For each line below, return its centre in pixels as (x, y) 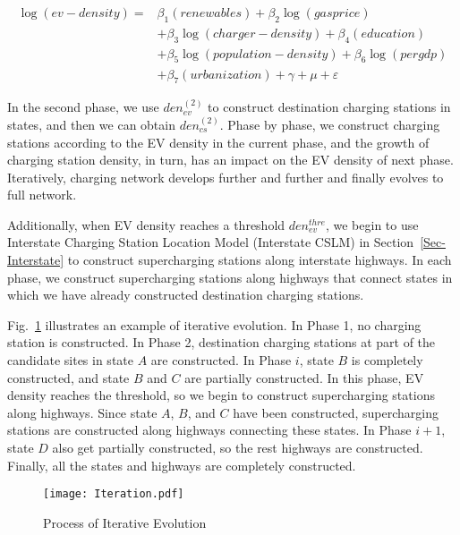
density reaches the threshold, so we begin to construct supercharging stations (221, 395)
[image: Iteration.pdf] (114, 494)
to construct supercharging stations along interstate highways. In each (260, 260)
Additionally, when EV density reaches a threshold (146, 224)
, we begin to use (372, 224)
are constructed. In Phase (221, 360)
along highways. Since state (82, 412)
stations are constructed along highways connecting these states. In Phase (209, 430)
